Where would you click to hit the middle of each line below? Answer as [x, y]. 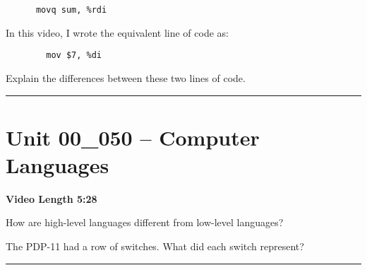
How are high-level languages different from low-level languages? [145, 222]
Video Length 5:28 [52, 198]
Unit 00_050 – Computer [133, 137]
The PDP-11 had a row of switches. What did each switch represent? [155, 246]
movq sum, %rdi [71, 10]
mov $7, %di [74, 55]
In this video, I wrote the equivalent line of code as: [117, 32]
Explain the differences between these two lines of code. [126, 77]
